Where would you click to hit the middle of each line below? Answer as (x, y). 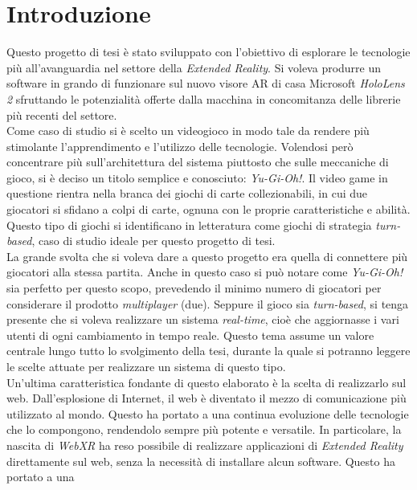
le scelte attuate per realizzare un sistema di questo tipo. (146, 366)
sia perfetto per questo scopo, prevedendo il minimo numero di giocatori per (194, 288)
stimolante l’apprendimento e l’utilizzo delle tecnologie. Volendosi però (180, 146)
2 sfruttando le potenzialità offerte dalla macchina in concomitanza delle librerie (204, 98)
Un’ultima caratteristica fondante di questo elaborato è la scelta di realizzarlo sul (206, 382)
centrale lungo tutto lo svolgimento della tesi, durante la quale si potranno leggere (208, 351)
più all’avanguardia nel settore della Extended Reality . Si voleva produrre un (194, 67)
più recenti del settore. (62, 114)
